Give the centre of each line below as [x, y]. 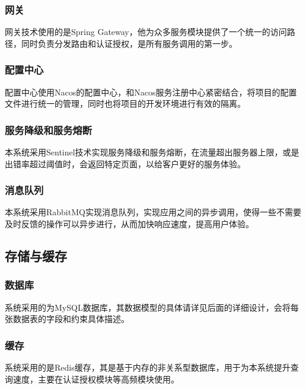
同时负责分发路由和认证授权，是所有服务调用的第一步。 [129, 43]
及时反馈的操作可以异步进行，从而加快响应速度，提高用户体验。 [129, 224]
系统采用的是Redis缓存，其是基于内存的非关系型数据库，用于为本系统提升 [148, 367]
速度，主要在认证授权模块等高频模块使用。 [96, 379]
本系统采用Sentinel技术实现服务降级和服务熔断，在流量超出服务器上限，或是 [152, 152]
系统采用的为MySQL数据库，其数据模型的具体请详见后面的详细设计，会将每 [152, 307]
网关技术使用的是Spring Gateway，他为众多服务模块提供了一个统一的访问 [146, 32]
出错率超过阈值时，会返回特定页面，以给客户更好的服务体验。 [125, 163]
